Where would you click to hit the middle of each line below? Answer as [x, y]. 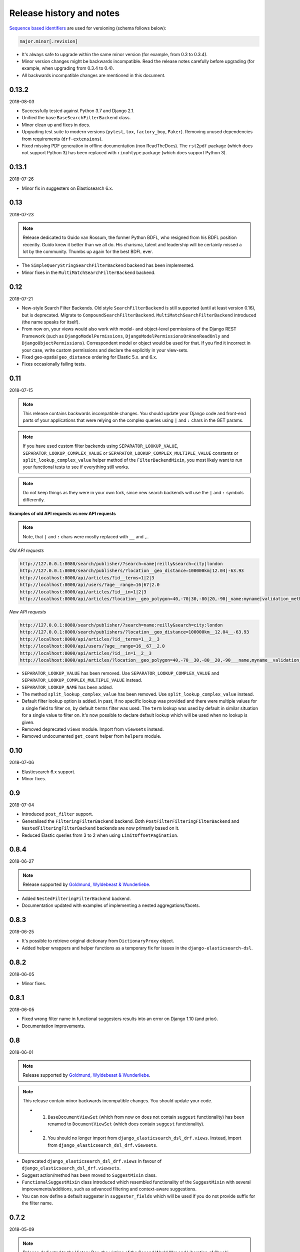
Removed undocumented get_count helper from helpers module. [91, 736]
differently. [34, 500]
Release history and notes [64, 13]
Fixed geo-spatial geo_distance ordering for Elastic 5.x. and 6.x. [89, 357]
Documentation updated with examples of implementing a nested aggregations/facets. [111, 905]
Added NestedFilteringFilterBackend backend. [76, 898]
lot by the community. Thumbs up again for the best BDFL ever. [88, 252]
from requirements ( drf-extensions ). [62, 139]
